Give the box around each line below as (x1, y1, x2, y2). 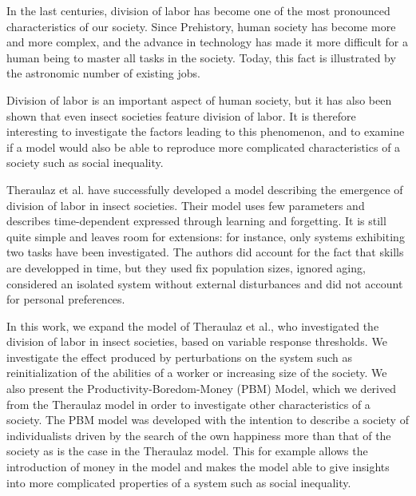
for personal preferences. (6, 291, 125, 308)
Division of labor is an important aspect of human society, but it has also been (6, 91, 392, 108)
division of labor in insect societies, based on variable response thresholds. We (6, 333, 387, 350)
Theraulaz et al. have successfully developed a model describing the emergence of (6, 181, 403, 197)
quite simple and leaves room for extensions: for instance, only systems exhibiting (6, 228, 405, 244)
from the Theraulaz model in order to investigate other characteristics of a (6, 395, 370, 412)
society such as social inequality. (6, 154, 164, 171)
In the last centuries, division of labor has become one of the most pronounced (6, 2, 390, 18)
